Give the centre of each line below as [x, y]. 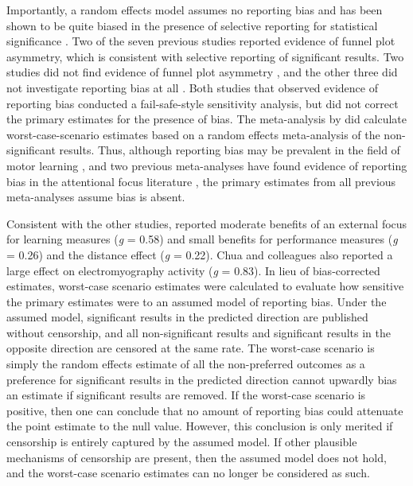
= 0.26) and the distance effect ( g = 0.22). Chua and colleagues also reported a [200, 254]
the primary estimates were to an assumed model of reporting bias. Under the [197, 301]
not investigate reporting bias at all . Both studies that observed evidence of [192, 87]
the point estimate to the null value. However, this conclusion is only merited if [200, 426]
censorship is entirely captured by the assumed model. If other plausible [182, 442]
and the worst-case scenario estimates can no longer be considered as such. [188, 473]
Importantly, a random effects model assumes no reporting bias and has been [195, 10]
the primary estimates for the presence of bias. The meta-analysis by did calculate [207, 119]
